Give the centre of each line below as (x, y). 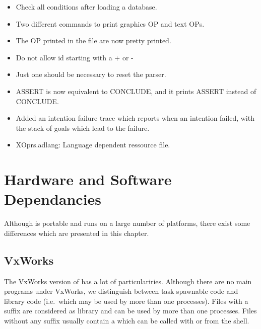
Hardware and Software (88, 179)
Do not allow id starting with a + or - (75, 57)
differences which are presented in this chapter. (77, 233)
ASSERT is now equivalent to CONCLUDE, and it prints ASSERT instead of (136, 91)
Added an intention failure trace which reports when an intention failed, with (135, 118)
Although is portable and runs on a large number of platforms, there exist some (127, 223)
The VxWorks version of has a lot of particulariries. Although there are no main (128, 281)
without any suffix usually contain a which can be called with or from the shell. (127, 321)
